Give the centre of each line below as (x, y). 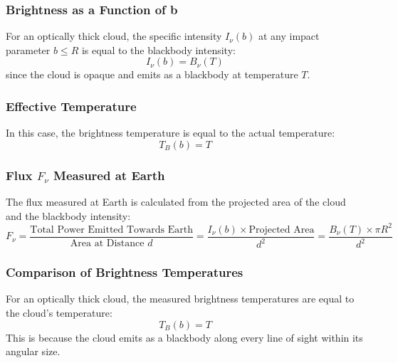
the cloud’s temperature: (59, 312)
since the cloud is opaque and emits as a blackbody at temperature (152, 74)
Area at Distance (107, 243)
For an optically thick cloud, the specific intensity (114, 36)
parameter (28, 49)
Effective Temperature (71, 106)
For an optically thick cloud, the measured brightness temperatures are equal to (180, 299)
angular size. (33, 351)
